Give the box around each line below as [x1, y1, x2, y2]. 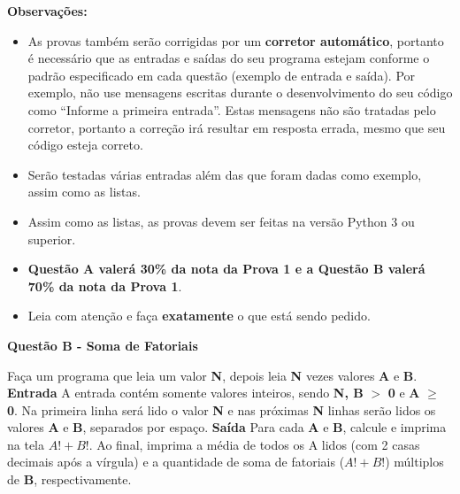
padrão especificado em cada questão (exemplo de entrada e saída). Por [27, 66, 416, 84]
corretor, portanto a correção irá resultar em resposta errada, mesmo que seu [27, 118, 446, 136]
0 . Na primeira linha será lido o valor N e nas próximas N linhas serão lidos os [7, 400, 436, 419]
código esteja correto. [27, 135, 143, 154]
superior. [27, 229, 76, 248]
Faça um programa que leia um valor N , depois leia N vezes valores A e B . [7, 366, 418, 384]
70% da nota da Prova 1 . [27, 276, 182, 295]
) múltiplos [385, 452, 444, 471]
